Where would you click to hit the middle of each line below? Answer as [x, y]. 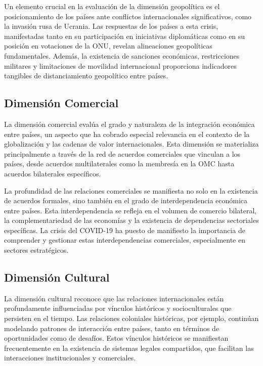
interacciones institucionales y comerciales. [70, 358]
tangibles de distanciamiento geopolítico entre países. [86, 76]
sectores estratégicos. [36, 250]
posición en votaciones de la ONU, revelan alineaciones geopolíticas [108, 46]
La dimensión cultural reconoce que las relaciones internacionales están [114, 298]
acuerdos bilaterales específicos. [53, 173]
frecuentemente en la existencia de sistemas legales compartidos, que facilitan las [129, 348]
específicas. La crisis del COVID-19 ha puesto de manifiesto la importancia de [125, 230]
